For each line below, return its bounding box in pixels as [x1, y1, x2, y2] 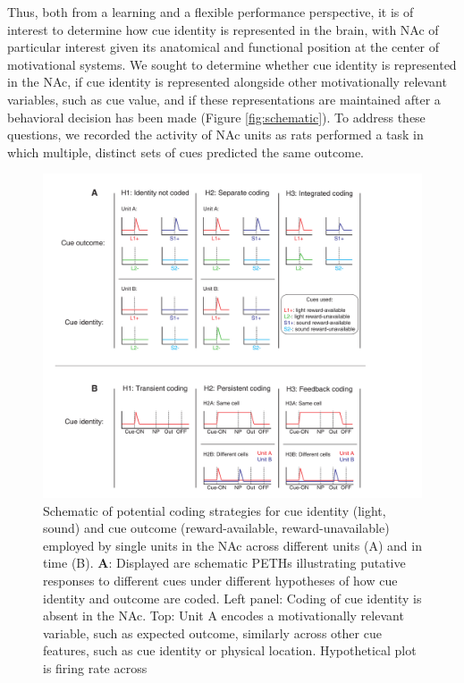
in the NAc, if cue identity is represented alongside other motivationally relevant [7, 72, 447, 91]
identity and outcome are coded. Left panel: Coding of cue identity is [43, 588, 422, 607]
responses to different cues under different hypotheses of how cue [43, 571, 398, 590]
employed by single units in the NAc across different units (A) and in [43, 535, 422, 554]
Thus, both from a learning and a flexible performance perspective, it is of [7, 3, 414, 21]
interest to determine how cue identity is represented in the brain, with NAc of [7, 20, 439, 38]
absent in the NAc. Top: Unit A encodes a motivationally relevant [43, 606, 404, 625]
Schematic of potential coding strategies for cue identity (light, [43, 501, 386, 519]
